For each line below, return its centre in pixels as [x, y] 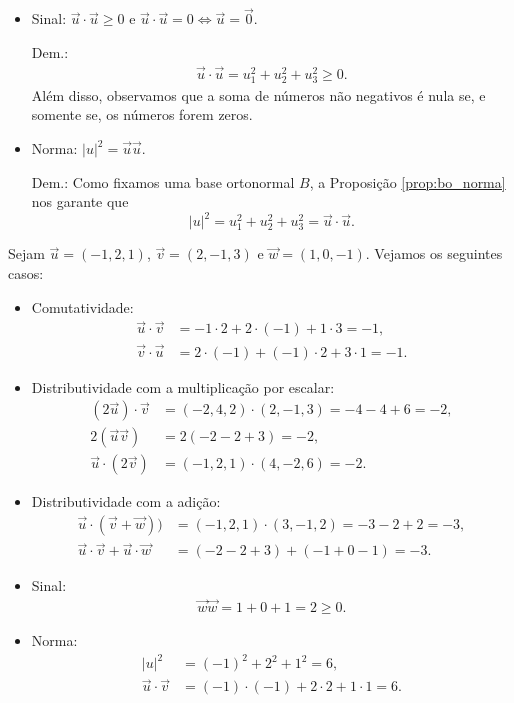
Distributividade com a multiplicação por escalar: [183, 386]
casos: [26, 273]
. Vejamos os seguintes [434, 253]
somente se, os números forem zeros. [142, 114]
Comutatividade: [82, 306]
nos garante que [80, 201]
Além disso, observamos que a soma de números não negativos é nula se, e [258, 94]
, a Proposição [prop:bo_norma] [407, 181]
